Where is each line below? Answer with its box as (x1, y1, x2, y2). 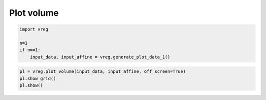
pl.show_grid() (19, 75, 56, 81)
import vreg (19, 27, 49, 32)
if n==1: (19, 47, 41, 53)
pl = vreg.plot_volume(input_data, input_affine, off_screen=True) (19, 69, 186, 74)
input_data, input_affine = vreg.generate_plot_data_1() (30, 54, 170, 60)
